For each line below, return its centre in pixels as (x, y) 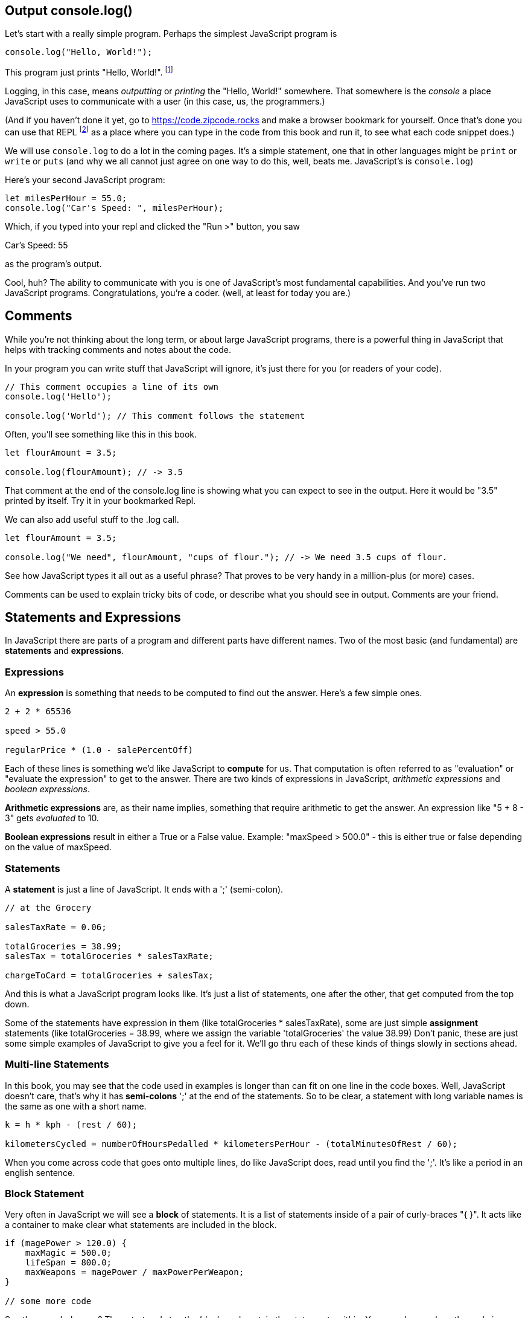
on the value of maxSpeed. (58, 847)
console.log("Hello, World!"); (79, 52)
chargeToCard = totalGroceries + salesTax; (109, 975)
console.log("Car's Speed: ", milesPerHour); (114, 208)
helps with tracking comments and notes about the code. (118, 349)
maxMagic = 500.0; (68, 1253)
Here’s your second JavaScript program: (85, 179)
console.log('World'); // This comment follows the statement (155, 415)
